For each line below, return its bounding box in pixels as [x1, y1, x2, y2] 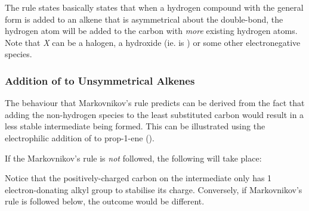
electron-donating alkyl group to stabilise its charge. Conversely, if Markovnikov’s [5, 183, 302, 196]
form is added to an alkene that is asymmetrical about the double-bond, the [5, 13, 283, 25]
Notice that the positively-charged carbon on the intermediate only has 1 [5, 172, 272, 184]
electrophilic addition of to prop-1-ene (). [5, 131, 154, 144]
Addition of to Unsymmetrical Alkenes [5, 73, 195, 88]
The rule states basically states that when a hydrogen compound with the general [5, 1, 304, 13]
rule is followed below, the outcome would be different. [5, 195, 205, 207]
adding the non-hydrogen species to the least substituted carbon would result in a [5, 108, 304, 120]
